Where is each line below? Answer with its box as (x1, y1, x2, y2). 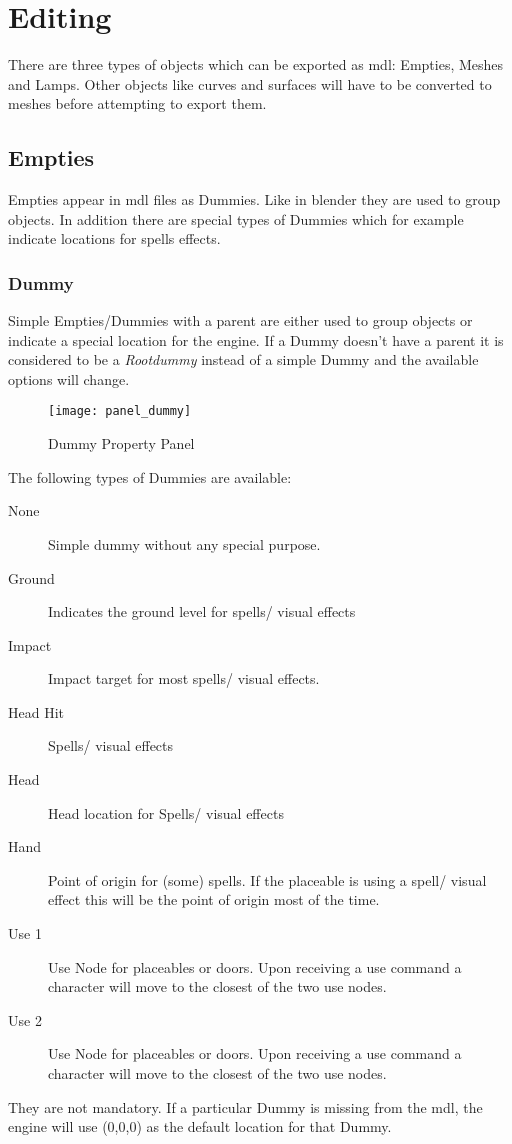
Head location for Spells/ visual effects (48, 802, 284, 823)
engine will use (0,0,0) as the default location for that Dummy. (8, 1116, 392, 1137)
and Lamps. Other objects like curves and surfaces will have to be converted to (8, 73, 492, 94)
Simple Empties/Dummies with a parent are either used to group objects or (8, 310, 473, 331)
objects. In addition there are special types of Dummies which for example (8, 208, 464, 229)
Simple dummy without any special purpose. (48, 533, 321, 554)
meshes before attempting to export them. (8, 93, 267, 114)
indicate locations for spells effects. (8, 228, 221, 249)
